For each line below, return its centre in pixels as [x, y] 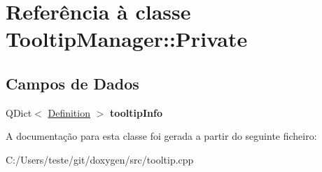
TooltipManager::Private [127, 39]
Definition [69, 112]
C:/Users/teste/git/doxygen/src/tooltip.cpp [100, 159]
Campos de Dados [72, 83]
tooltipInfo [136, 112]
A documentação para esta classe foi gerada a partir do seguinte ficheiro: [161, 136]
